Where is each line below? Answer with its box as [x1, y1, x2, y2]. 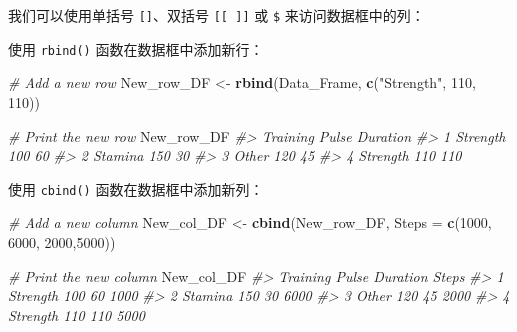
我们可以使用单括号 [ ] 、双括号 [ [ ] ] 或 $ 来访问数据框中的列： [8, 5, 425, 25]
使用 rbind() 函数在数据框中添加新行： [8, 38, 264, 59]
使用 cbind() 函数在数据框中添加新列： [8, 178, 264, 199]
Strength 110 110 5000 [8, 304, 145, 325]
